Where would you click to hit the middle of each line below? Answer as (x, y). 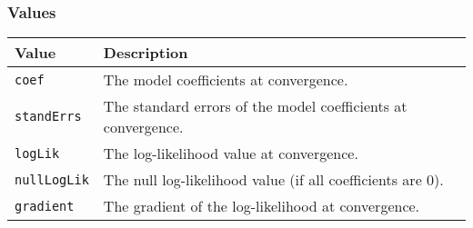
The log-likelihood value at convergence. (231, 154)
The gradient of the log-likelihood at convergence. (262, 206)
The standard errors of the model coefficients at (255, 106)
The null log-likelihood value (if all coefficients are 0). (273, 180)
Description (146, 53)
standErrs (48, 117)
